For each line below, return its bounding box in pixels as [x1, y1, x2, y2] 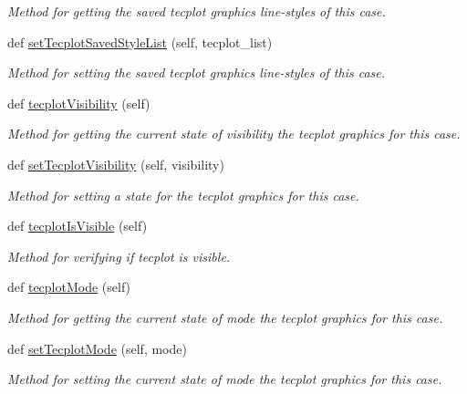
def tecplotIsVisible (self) [7, 216, 148, 235]
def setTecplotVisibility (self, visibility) [7, 154, 224, 173]
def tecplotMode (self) [7, 277, 131, 296]
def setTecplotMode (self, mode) [7, 338, 187, 358]
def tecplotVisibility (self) [7, 93, 150, 112]
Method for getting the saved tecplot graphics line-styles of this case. [7, 2, 386, 20]
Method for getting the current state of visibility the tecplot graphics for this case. [7, 124, 461, 143]
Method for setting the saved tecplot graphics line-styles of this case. [7, 63, 386, 82]
